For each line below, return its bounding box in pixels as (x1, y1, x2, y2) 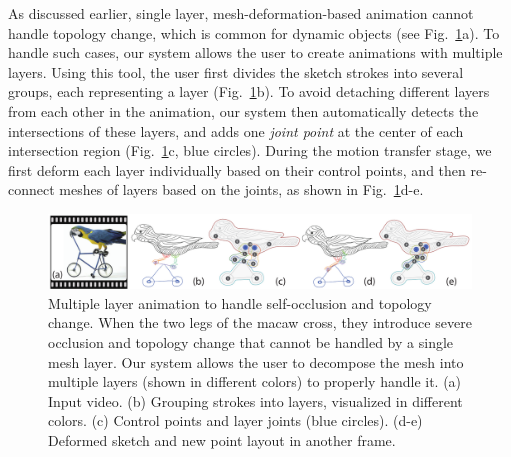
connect (8, 179, 55, 200)
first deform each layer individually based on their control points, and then (8, 159, 466, 180)
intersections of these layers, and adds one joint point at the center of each (8, 120, 464, 141)
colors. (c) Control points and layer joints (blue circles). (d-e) (48, 410, 423, 431)
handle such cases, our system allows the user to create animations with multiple (8, 42, 503, 63)
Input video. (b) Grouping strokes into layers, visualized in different (48, 390, 463, 411)
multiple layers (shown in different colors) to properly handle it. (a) (48, 371, 462, 392)
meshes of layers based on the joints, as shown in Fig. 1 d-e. (59, 179, 424, 200)
